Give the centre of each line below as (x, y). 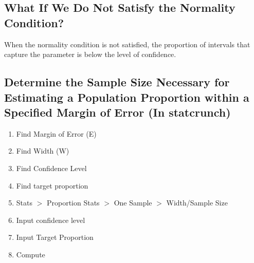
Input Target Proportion (55, 237)
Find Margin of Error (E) (56, 133)
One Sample (133, 203)
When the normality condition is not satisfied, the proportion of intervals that (127, 44)
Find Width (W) (43, 151)
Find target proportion (52, 185)
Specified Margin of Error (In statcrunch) (117, 112)
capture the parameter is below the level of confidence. (90, 54)
